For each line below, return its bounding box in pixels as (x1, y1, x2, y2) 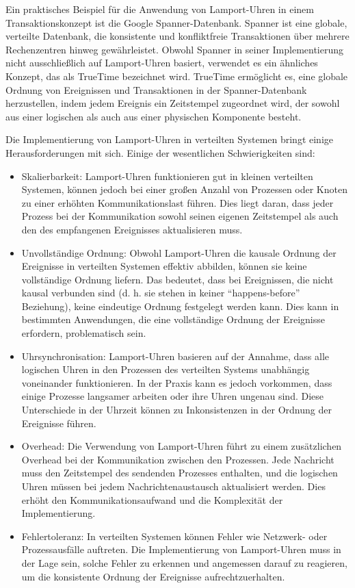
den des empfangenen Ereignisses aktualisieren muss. (21, 222, 243, 236)
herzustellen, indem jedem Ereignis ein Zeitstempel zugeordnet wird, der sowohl (5, 96, 340, 110)
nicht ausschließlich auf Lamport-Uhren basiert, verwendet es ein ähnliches (5, 55, 318, 70)
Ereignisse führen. (21, 416, 96, 430)
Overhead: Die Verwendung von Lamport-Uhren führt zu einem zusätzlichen (21, 439, 342, 453)
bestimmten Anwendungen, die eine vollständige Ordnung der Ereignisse (21, 312, 325, 327)
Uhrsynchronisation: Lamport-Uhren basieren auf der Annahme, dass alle (21, 348, 330, 363)
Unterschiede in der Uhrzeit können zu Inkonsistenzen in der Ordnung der (21, 402, 332, 417)
